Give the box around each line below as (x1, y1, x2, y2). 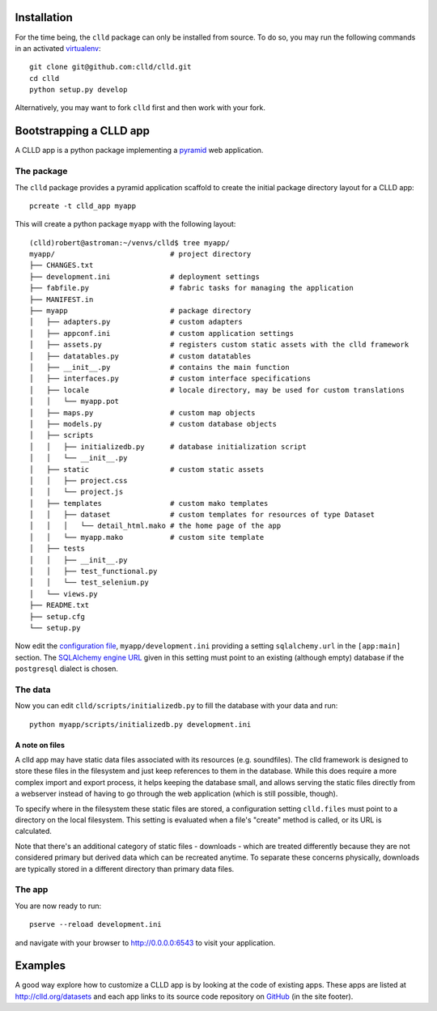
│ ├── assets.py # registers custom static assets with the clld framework (29, 340, 409, 350)
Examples (15, 959, 66, 973)
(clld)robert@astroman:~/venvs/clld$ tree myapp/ (29, 238, 231, 247)
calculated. (15, 826, 53, 836)
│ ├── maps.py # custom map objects (29, 408, 256, 417)
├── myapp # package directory (29, 306, 252, 316)
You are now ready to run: (15, 901, 102, 911)
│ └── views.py (29, 589, 98, 598)
